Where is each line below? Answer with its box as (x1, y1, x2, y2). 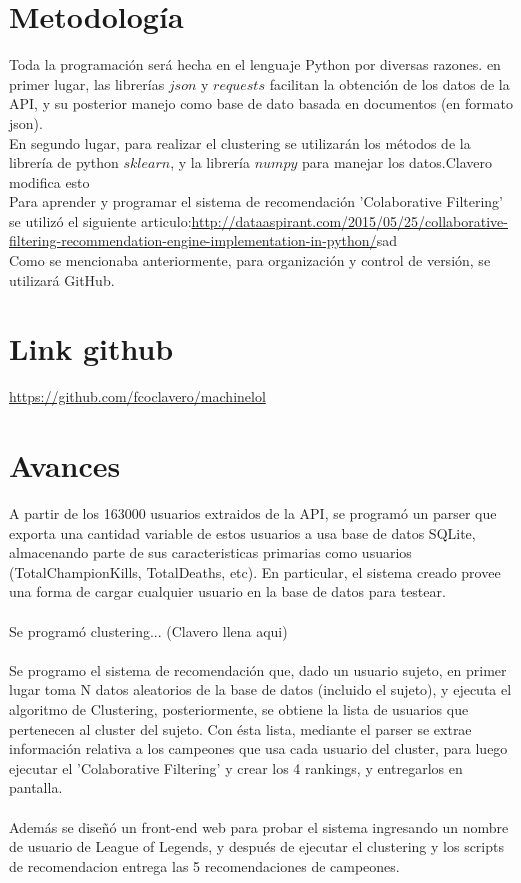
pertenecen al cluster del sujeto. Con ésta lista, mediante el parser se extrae (9, 718, 472, 739)
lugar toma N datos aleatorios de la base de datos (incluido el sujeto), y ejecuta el (9, 679, 512, 700)
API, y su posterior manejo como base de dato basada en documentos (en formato (9, 93, 513, 114)
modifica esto (9, 171, 90, 192)
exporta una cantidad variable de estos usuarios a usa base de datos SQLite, (9, 522, 476, 543)
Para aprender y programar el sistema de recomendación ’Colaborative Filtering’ (9, 191, 504, 212)
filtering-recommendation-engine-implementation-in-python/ (9, 230, 377, 251)
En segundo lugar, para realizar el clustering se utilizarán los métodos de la (9, 132, 471, 153)
